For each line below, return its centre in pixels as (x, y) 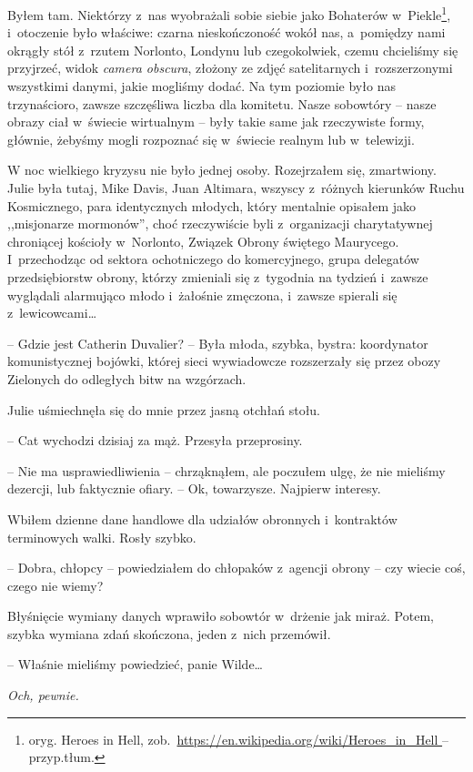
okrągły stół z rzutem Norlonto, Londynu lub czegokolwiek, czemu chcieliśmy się (233, 50)
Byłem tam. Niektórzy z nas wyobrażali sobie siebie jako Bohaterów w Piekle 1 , (229, 13)
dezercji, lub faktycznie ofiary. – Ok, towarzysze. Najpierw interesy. (194, 488)
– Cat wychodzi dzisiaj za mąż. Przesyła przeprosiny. (155, 440)
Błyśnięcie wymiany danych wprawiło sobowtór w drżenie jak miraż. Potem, (221, 616)
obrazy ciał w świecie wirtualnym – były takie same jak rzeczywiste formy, (216, 122)
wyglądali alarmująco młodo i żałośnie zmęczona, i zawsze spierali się (202, 295)
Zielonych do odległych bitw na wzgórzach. (127, 378)
